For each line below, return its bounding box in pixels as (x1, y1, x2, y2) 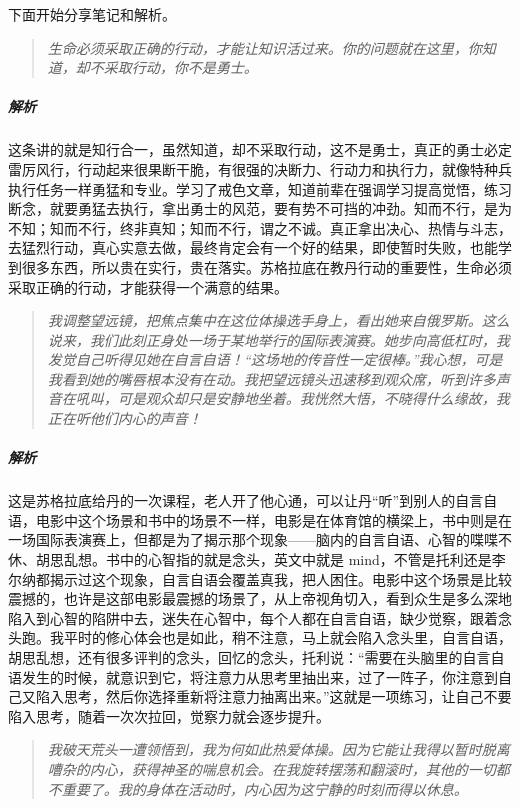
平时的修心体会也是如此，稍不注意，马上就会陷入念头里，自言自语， (63, 627, 512, 648)
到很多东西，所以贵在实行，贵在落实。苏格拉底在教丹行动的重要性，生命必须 (8, 256, 512, 277)
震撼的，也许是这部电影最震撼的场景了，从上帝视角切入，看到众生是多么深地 (8, 588, 512, 609)
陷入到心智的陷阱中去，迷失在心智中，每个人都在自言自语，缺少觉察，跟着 (8, 607, 498, 628)
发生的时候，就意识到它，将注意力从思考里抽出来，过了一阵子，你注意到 (21, 666, 498, 687)
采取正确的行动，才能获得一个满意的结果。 (8, 276, 288, 297)
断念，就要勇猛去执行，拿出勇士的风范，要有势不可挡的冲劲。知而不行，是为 (8, 198, 512, 219)
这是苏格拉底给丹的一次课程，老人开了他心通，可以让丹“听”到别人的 (8, 490, 456, 511)
